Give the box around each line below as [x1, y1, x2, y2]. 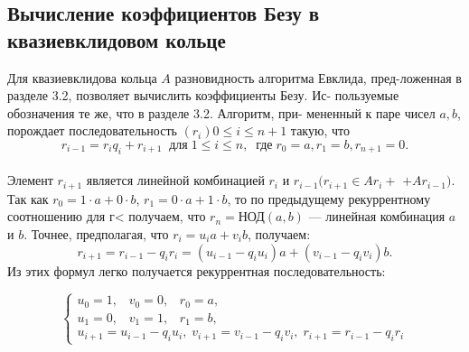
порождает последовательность [7, 121, 177, 140]
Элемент [7, 171, 53, 190]
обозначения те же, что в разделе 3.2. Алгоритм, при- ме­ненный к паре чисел [7, 103, 436, 122]
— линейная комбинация [308, 207, 446, 226]
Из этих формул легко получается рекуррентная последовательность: [7, 261, 386, 280]
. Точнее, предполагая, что [23, 225, 169, 243]
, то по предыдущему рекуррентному [227, 189, 431, 208]
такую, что [290, 121, 350, 140]
